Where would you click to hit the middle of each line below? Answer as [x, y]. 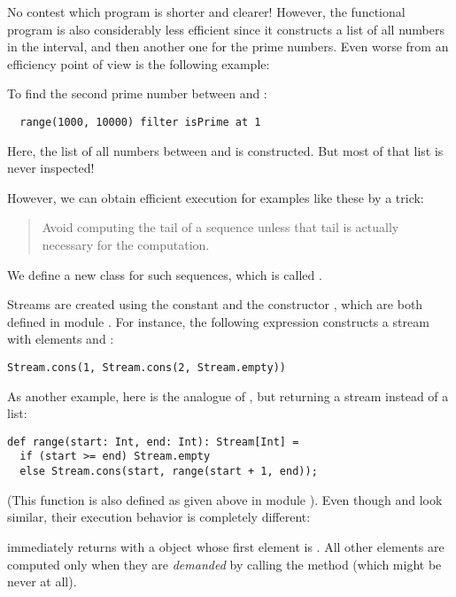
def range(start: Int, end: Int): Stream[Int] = [153, 442]
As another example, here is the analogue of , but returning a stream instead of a [228, 395]
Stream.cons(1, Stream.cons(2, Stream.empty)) [147, 367]
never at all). [42, 581]
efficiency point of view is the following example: [139, 63]
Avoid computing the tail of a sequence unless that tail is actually [220, 227]
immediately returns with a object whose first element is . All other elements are [226, 546]
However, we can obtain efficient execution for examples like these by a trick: [216, 197]
